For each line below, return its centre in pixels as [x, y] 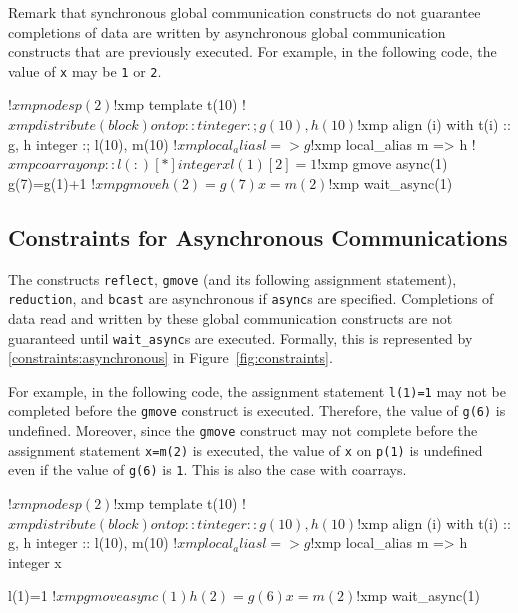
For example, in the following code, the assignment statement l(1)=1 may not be [257, 390]
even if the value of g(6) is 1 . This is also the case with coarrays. [207, 469]
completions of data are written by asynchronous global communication [227, 31]
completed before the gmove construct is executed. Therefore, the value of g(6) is [257, 410]
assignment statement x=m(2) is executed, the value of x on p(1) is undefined [245, 449]
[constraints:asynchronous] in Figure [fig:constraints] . [170, 357]
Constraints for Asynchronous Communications [258, 236]
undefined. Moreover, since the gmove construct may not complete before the [243, 430]
